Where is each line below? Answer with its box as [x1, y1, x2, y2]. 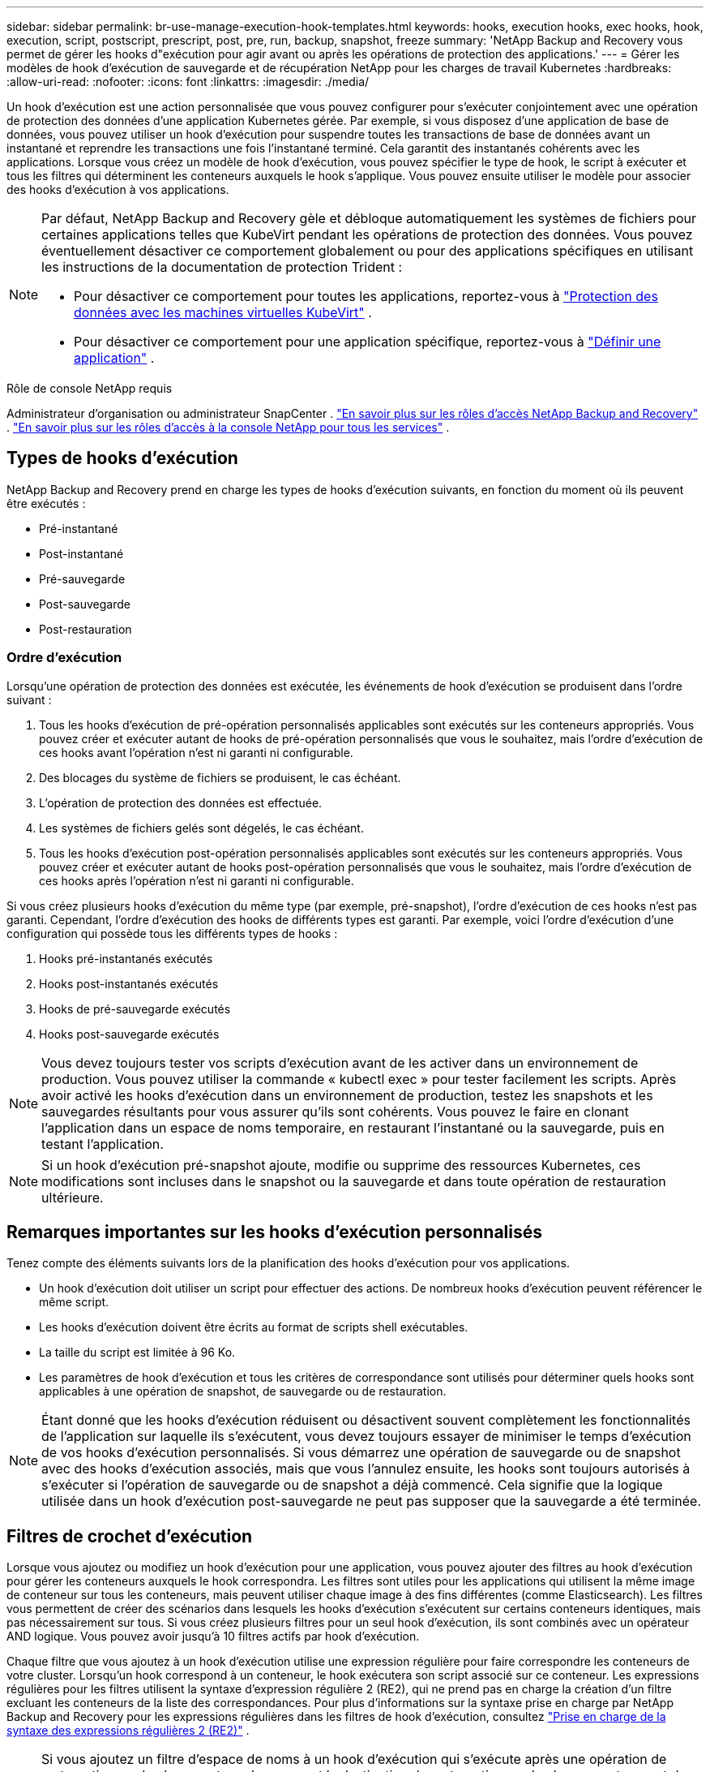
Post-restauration [39, 621, 132, 636]
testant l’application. [41, 1135, 164, 1152]
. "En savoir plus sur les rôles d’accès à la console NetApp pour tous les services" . [6, 420, 450, 434]
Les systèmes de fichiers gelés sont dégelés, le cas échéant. [39, 820, 364, 835]
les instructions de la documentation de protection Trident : [41, 259, 403, 275]
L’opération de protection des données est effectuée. [39, 795, 323, 810]
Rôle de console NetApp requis [6, 381, 173, 395]
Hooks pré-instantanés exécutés [39, 951, 213, 966]
